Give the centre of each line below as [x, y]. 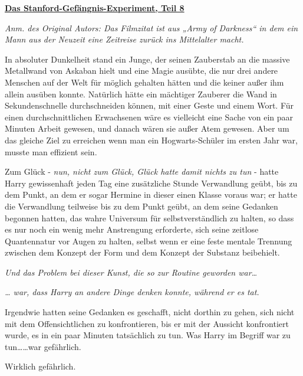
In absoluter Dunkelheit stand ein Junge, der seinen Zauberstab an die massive [147, 59]
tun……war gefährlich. [43, 346]
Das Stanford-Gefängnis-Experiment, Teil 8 [95, 8]
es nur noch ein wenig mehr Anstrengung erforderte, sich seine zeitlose [132, 229]
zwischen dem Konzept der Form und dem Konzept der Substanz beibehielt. [142, 252]
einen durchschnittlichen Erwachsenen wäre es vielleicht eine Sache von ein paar [149, 117]
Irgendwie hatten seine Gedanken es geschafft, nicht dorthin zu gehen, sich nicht [150, 312]
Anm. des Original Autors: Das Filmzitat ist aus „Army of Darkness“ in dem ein [151, 27]
